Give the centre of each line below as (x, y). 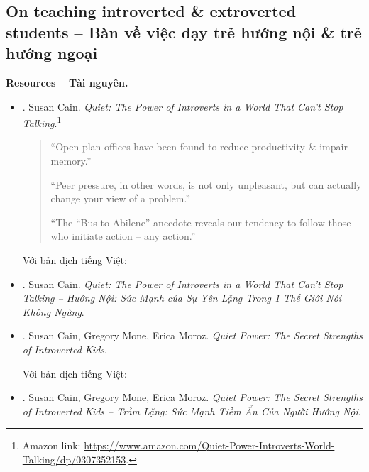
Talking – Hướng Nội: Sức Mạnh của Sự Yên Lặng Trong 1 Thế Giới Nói (182, 298)
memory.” (71, 161)
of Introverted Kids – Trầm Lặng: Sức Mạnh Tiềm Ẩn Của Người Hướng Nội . (192, 411)
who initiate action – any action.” (123, 236)
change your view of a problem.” (121, 198)
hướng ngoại (52, 53)
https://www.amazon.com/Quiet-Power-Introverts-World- (209, 445)
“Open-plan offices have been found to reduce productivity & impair (199, 147)
